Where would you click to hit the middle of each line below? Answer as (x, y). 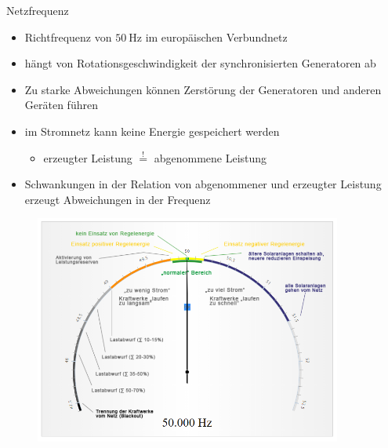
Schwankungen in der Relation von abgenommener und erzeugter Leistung (203, 184)
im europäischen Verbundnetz (216, 36)
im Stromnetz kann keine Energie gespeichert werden (152, 131)
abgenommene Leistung (210, 157)
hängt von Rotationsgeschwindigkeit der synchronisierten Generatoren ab (200, 63)
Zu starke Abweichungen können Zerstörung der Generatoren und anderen (203, 89)
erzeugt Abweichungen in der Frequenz (118, 199)
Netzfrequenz (38, 10)
